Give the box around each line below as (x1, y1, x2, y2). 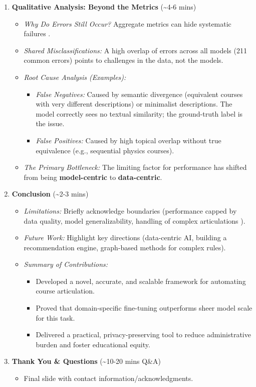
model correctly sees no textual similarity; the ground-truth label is (36, 108, 243, 119)
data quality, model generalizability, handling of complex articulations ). (24, 215, 245, 226)
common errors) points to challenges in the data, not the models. (24, 55, 223, 65)
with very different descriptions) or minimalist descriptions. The (36, 99, 232, 109)
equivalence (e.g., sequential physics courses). (36, 145, 174, 155)
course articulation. (36, 285, 95, 296)
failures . (24, 28, 51, 39)
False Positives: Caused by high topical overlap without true (36, 135, 221, 145)
